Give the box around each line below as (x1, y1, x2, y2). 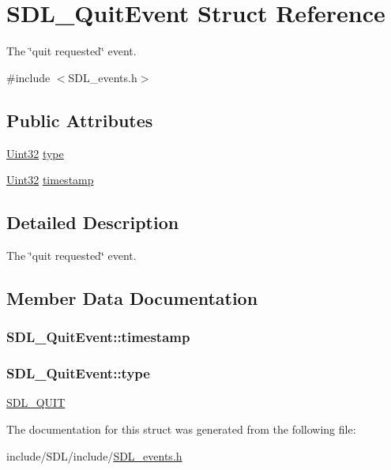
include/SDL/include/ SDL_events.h (6, 447, 182, 464)
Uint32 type (6, 145, 64, 161)
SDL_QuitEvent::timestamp (6, 327, 190, 347)
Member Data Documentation (6, 285, 258, 310)
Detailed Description (6, 210, 179, 235)
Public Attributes (6, 107, 153, 132)
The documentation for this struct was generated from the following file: (6, 420, 356, 437)
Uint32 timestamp (6, 171, 94, 188)
